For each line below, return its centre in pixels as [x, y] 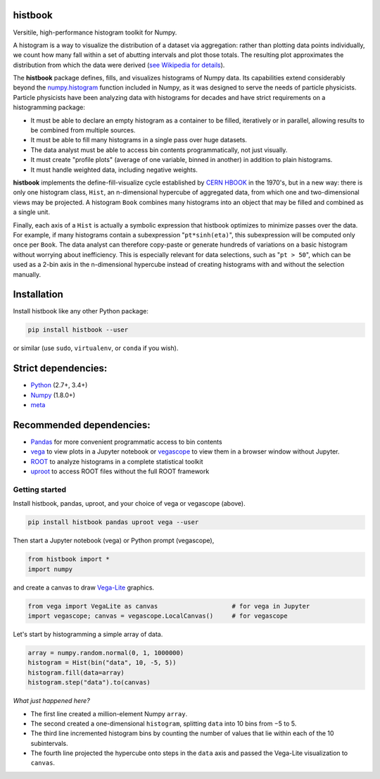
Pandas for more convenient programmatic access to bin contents [126, 442]
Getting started [40, 490]
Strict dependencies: [60, 369]
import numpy [50, 569]
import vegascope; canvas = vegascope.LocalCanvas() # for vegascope [158, 616]
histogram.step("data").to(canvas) [89, 683]
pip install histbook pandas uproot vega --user [113, 522]
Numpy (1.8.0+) [53, 395]
